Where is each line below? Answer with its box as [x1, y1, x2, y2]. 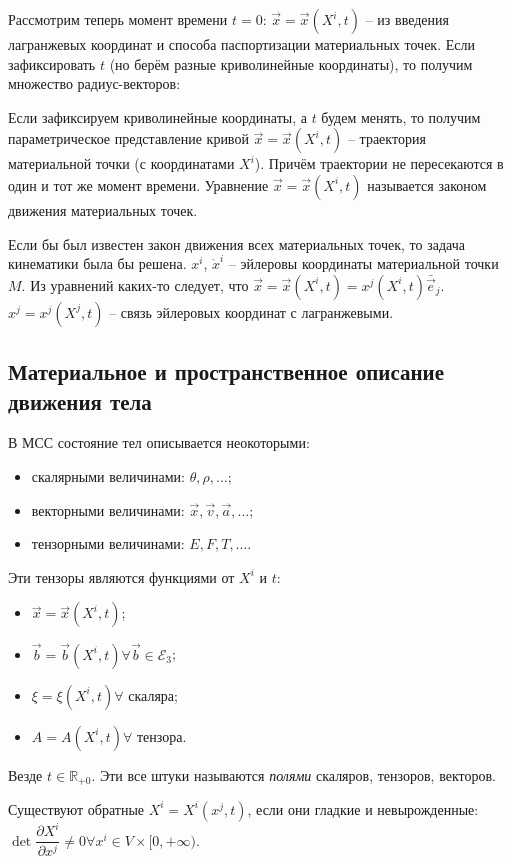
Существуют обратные [8, 798, 145, 819]
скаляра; [128, 684, 178, 705]
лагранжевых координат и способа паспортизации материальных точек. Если [8, 34, 475, 54]
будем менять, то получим [321, 106, 481, 127]
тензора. [136, 725, 187, 746]
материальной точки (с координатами [8, 153, 235, 174]
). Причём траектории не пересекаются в [254, 153, 504, 174]
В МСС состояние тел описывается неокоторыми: [8, 432, 310, 453]
